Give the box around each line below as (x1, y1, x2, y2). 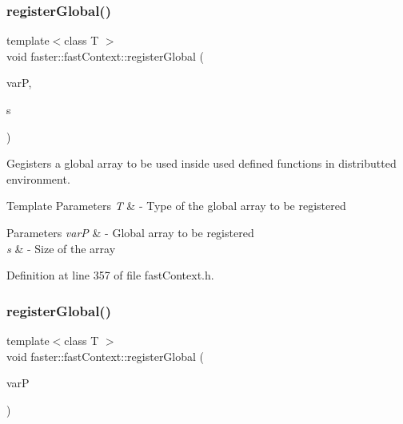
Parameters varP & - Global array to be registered (6, 224, 254, 240)
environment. (6, 170, 70, 187)
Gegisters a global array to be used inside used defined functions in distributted (6, 155, 397, 172)
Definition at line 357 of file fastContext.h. (6, 267, 214, 283)
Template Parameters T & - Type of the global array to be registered (6, 197, 346, 214)
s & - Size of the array (6, 240, 116, 256)
